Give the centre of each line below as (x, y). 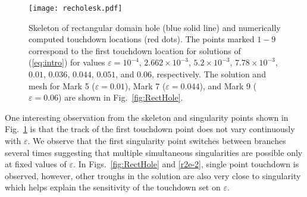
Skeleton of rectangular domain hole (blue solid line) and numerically (155, 27)
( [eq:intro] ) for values (67, 62)
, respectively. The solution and (209, 74)
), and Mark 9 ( (228, 85)
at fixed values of (36, 164)
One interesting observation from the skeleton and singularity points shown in (147, 117)
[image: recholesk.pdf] (76, 8)
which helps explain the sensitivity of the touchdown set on (113, 187)
